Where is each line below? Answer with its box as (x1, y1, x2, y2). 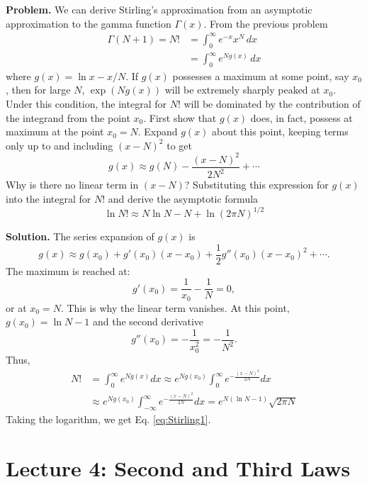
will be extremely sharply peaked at (164, 82, 320, 97)
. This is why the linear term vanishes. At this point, (60, 300, 290, 315)
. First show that (143, 110, 217, 125)
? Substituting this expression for (184, 177, 329, 192)
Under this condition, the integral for (6, 96, 166, 111)
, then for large (6, 82, 71, 97)
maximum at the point (6, 124, 104, 139)
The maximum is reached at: (6, 263, 130, 278)
